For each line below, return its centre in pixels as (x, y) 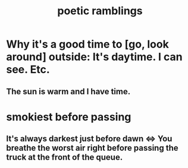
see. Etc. (28, 70)
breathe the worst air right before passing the (92, 148)
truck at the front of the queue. (65, 158)
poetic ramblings (100, 11)
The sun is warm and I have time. (68, 91)
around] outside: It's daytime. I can (94, 57)
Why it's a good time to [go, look (88, 44)
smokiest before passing (69, 117)
